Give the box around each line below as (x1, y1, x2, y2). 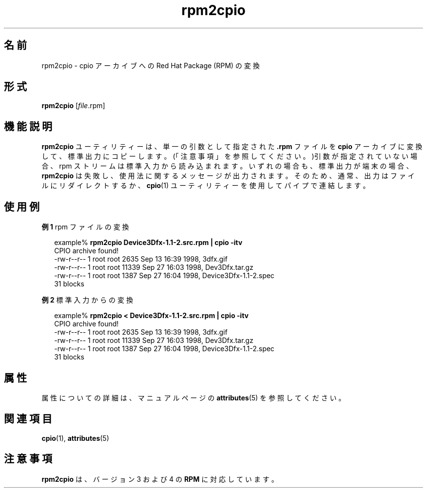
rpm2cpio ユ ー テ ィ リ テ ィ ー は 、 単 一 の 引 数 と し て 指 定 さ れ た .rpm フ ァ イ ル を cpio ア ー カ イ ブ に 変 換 (41, 142, 423, 151)
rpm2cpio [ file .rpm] (41, 101, 105, 110)
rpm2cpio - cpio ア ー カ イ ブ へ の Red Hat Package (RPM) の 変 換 (41, 61, 260, 70)
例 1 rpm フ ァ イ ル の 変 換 (41, 223, 129, 231)
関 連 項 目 (4, 413, 52, 425)
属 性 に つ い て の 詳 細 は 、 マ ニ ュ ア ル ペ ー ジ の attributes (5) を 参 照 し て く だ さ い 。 (41, 393, 346, 402)
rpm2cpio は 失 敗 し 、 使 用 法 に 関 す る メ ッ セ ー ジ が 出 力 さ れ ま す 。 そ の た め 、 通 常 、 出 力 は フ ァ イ (41, 171, 415, 180)
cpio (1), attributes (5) (41, 434, 109, 442)
